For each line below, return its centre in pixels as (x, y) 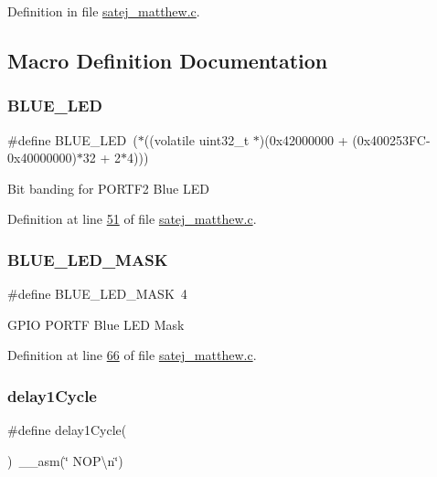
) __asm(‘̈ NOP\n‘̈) (65, 460)
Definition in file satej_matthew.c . (104, 11)
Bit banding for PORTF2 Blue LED (108, 188)
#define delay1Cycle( (67, 430)
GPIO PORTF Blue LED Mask (96, 324)
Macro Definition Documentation (168, 60)
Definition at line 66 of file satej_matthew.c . (132, 355)
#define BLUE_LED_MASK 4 (97, 294)
